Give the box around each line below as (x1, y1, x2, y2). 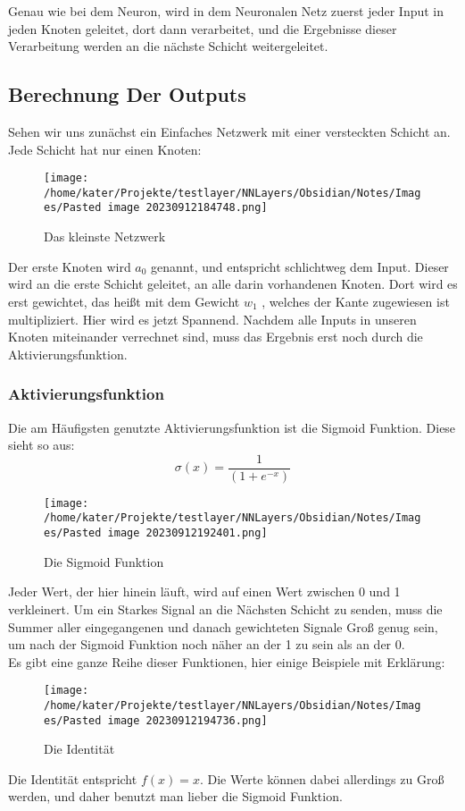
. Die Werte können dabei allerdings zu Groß (199, 769, 444, 788)
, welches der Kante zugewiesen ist (262, 291, 450, 310)
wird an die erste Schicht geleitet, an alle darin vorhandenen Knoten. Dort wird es (8, 275, 458, 293)
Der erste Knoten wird (8, 257, 131, 275)
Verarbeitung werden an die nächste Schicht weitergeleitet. (8, 37, 328, 55)
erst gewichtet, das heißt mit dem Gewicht (8, 291, 240, 310)
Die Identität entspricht (8, 769, 137, 788)
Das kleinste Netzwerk (44, 227, 166, 246)
